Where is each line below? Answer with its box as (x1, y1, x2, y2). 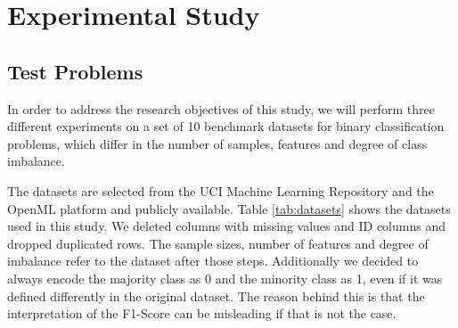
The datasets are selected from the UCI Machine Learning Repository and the (7, 181, 434, 200)
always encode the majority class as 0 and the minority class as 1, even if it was (7, 268, 443, 287)
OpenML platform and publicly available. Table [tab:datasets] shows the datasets (7, 199, 451, 217)
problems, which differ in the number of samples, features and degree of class (7, 134, 428, 152)
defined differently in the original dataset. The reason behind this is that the (7, 286, 425, 305)
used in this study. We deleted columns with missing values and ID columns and (7, 217, 446, 235)
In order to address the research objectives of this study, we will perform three (7, 99, 435, 118)
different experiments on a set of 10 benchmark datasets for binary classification (7, 117, 445, 135)
